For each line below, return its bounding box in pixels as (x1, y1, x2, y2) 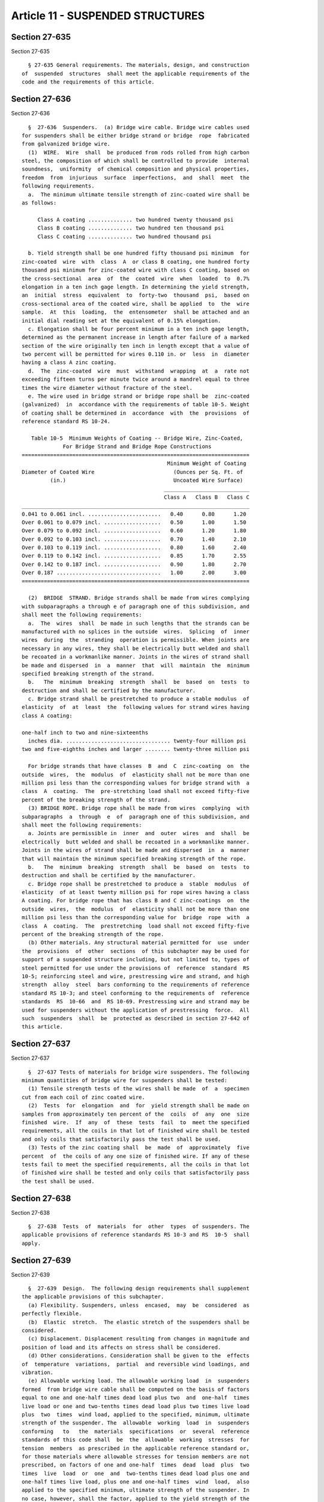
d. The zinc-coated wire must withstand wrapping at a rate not (28, 367, 250, 374)
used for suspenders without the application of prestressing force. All (22, 1006, 250, 1014)
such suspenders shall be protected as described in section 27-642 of (22, 1015, 250, 1021)
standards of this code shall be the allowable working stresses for (22, 1437, 250, 1443)
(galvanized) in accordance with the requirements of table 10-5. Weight (22, 401, 250, 408)
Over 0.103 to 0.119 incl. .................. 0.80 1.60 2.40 (22, 544, 247, 551)
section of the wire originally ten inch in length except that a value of (22, 342, 250, 349)
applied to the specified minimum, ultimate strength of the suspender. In (22, 1487, 250, 1494)
